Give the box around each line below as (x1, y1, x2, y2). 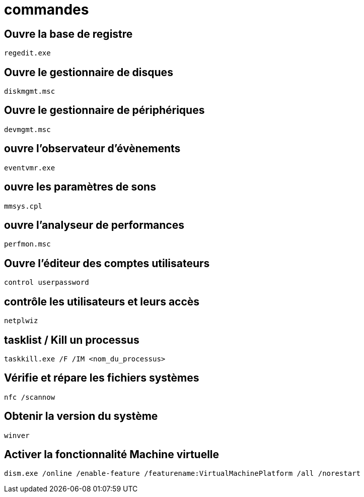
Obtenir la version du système (4, 410, 158, 423)
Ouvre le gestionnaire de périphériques (4, 104, 205, 117)
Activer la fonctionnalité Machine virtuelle (4, 448, 220, 461)
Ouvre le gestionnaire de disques (4, 66, 173, 79)
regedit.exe (4, 49, 51, 57)
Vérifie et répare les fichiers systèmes (4, 371, 199, 385)
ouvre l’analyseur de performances (4, 218, 184, 231)
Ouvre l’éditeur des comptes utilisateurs (4, 257, 210, 270)
